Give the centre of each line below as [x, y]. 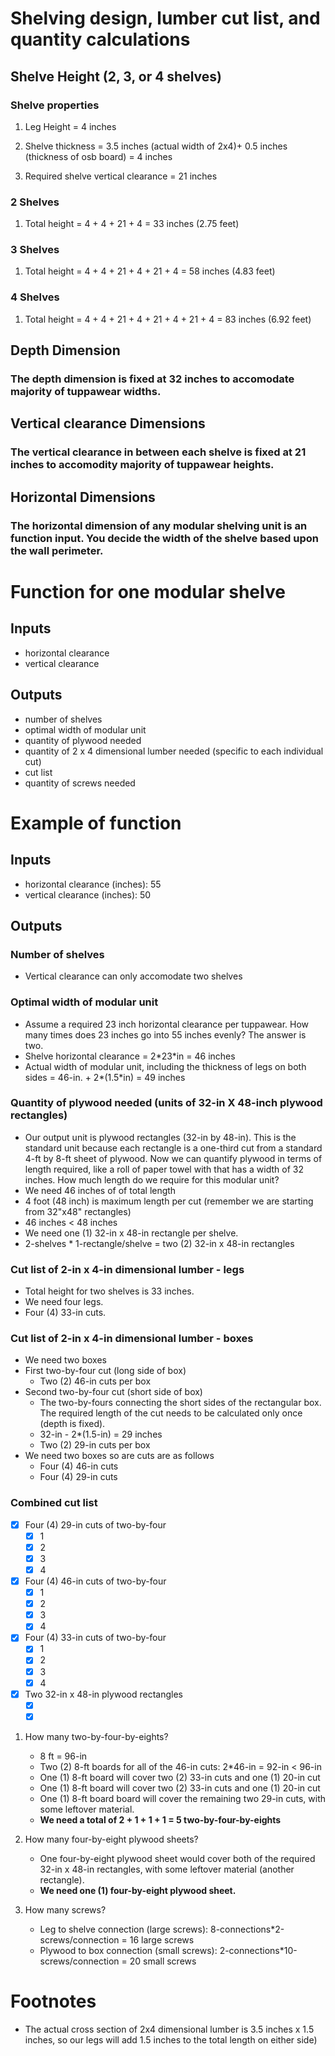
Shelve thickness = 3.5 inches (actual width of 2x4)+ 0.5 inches [156, 146]
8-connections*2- [247, 1929]
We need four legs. [64, 1302]
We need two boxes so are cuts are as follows [119, 1456]
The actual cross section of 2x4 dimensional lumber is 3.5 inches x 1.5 [169, 2029]
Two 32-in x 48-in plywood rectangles [103, 1694]
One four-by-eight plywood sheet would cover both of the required [177, 1858]
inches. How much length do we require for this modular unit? [152, 1179]
